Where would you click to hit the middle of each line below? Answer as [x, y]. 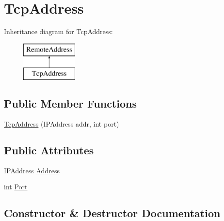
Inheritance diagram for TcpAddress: [58, 31]
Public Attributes [49, 150]
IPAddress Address [32, 170]
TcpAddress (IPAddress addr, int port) [62, 124]
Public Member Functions [70, 103]
